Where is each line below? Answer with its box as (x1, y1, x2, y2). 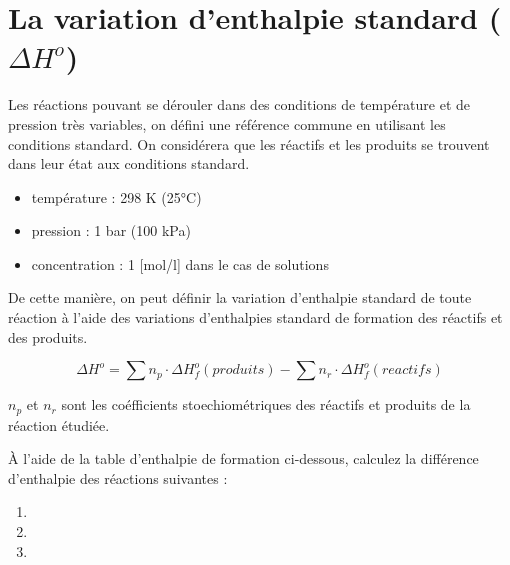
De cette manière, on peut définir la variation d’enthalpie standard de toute (8, 287, 472, 308)
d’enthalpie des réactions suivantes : (8, 467, 228, 488)
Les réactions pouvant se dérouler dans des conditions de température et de (8, 94, 471, 115)
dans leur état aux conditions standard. (8, 153, 250, 174)
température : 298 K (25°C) (31, 186, 202, 207)
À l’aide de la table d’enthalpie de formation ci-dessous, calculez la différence (8, 448, 479, 469)
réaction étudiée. (8, 414, 110, 435)
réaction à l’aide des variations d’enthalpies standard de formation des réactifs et (8, 307, 503, 328)
